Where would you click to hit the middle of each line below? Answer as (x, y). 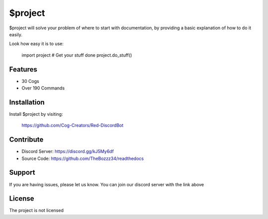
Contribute (26, 140)
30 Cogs (31, 81)
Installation (27, 102)
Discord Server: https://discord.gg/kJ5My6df (68, 151)
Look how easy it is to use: (36, 44)
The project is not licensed (36, 211)
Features (23, 69)
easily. (16, 34)
